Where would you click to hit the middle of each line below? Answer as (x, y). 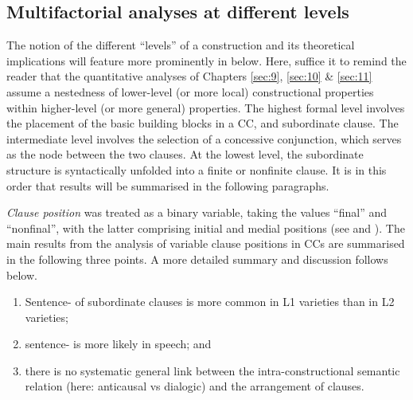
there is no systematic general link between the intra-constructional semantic (212, 370)
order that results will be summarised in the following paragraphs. (168, 185)
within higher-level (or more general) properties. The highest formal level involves (206, 107)
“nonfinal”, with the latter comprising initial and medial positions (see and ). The (206, 227)
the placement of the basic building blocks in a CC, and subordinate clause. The (203, 123)
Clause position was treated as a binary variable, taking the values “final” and (197, 212)
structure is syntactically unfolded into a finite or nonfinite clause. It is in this (197, 169)
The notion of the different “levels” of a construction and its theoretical (181, 45)
